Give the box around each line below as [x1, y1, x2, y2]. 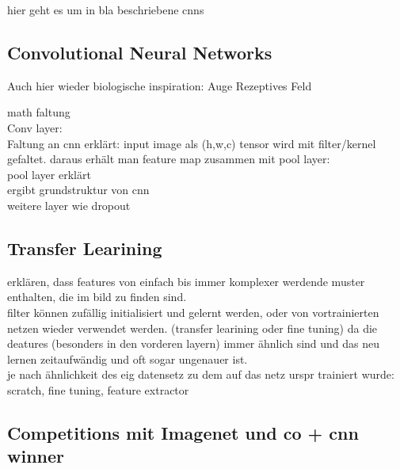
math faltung [7, 104, 70, 120]
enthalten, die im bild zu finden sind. [7, 288, 187, 305]
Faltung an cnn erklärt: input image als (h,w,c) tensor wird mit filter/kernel [7, 135, 376, 151]
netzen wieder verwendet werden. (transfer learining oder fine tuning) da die [7, 319, 378, 336]
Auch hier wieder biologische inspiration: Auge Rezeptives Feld [7, 77, 312, 93]
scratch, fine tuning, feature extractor [7, 381, 189, 398]
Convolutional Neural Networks [7, 40, 272, 64]
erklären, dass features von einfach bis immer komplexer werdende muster [7, 273, 365, 289]
